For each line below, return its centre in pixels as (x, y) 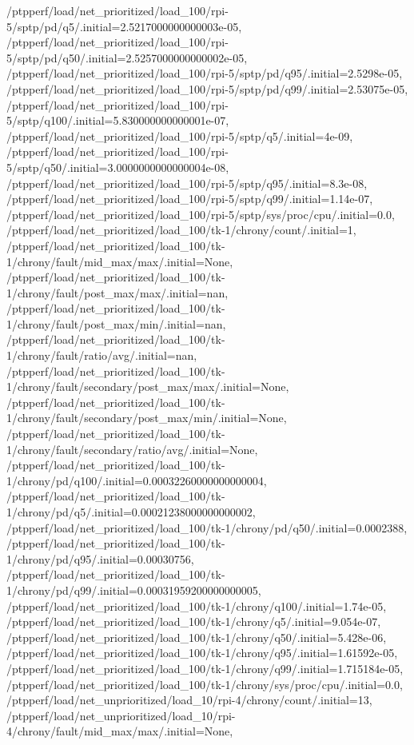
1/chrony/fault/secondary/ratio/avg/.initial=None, (132, 449)
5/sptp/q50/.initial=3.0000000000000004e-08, (118, 167)
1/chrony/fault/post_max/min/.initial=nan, (116, 323)
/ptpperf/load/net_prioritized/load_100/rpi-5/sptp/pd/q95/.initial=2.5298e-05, (205, 73)
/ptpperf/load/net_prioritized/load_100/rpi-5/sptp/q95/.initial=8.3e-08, (187, 183)
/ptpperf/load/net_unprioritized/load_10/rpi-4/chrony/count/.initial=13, (189, 700)
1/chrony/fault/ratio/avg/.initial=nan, (102, 355)
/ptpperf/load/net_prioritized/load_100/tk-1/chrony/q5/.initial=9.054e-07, (194, 621)
